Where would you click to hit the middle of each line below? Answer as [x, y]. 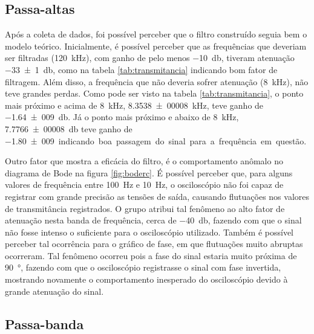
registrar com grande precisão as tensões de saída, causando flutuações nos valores [157, 196]
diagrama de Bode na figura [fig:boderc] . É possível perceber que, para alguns [149, 172]
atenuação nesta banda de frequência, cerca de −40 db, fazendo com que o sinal [153, 220]
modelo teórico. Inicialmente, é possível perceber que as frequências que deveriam [156, 46]
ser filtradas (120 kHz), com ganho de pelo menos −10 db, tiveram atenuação [150, 58]
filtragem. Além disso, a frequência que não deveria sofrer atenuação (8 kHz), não [157, 81]
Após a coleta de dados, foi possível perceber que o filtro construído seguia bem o [156, 34]
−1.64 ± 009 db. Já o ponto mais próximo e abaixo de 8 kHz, [122, 117]
